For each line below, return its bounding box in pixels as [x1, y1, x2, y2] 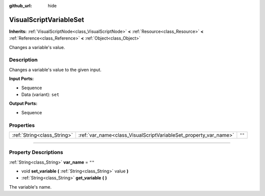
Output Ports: [9, 100, 38, 106]
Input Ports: [9, 76, 34, 82]
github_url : [9, 3, 32, 8]
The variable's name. [9, 184, 52, 190]
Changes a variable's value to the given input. [9, 67, 102, 73]
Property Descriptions [9, 149, 63, 156]
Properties [9, 122, 35, 128]
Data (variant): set [21, 92, 60, 98]
